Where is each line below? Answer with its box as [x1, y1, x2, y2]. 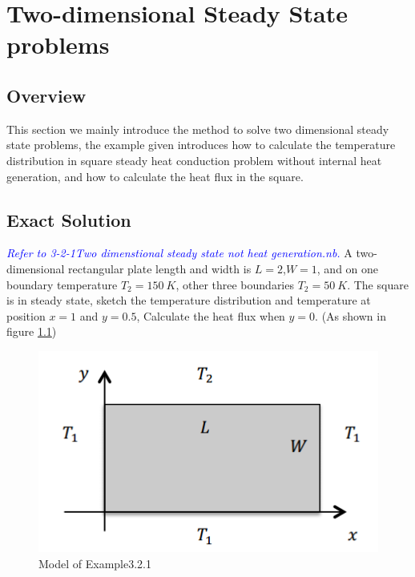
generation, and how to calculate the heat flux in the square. [6, 167, 304, 184]
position [6, 307, 46, 324]
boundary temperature [6, 276, 118, 293]
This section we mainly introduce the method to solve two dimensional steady [6, 120, 389, 137]
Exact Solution [6, 207, 131, 232]
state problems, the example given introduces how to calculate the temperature [6, 136, 396, 153]
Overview [6, 83, 87, 107]
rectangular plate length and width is [68, 260, 252, 276]
